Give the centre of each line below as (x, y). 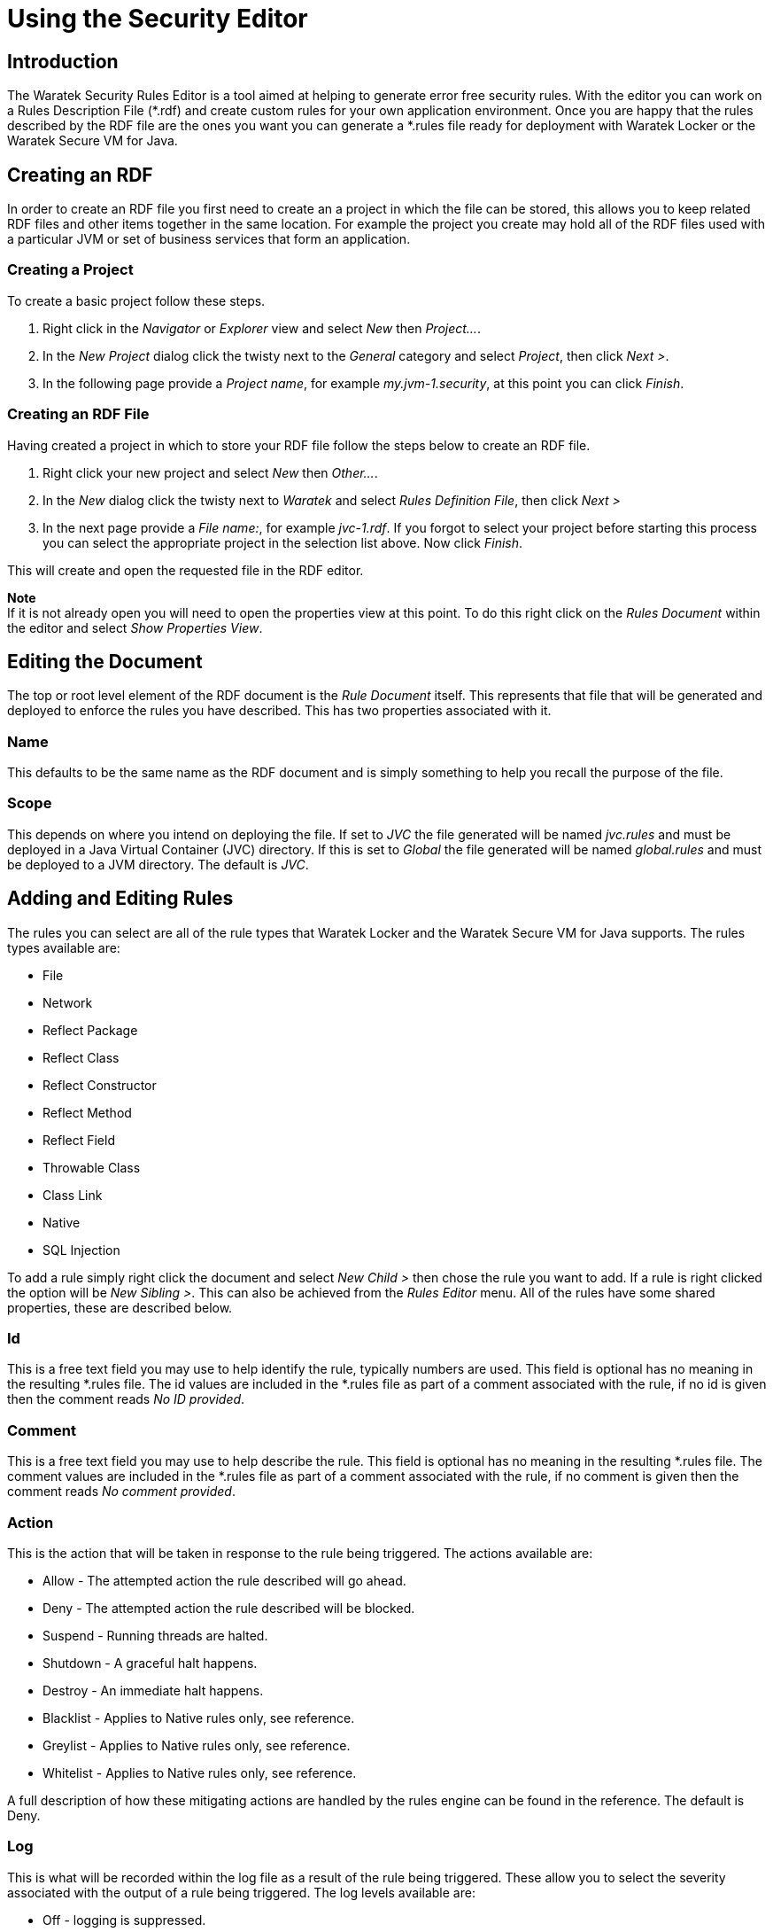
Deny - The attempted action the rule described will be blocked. (229, 1608)
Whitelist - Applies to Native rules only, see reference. (200, 1772)
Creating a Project (70, 270)
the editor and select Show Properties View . (135, 627)
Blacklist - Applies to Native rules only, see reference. (199, 1718)
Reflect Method (87, 1112)
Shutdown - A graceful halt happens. (150, 1663)
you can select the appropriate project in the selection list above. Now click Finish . (283, 542)
